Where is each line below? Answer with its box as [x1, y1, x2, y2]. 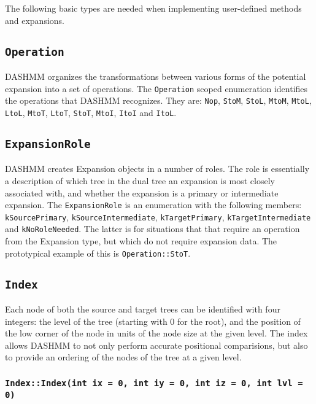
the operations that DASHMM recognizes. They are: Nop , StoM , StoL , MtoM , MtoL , [5, 94, 312, 107]
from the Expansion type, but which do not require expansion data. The [5, 235, 277, 247]
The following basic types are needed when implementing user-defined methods [5, 2, 302, 14]
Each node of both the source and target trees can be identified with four [5, 303, 280, 316]
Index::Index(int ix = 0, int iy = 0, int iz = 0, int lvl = [5, 378, 303, 388]
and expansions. [5, 14, 65, 26]
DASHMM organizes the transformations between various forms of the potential [5, 69, 306, 82]
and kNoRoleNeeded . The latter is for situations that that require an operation [5, 222, 300, 235]
